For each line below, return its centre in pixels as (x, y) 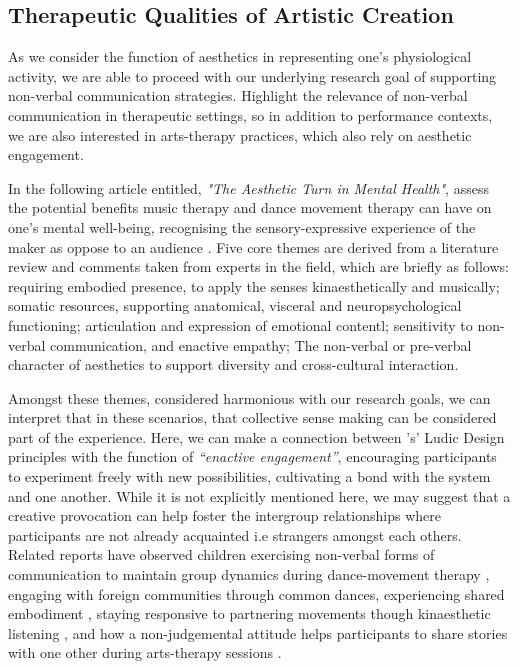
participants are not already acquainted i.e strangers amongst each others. (235, 534)
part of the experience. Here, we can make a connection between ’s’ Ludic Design (256, 436)
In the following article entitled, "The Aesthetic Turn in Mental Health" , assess (248, 187)
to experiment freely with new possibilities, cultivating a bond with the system (249, 476)
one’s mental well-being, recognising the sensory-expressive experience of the (242, 226)
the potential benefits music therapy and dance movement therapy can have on (250, 207)
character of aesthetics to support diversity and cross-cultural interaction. (233, 364)
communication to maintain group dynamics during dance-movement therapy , (249, 574)
